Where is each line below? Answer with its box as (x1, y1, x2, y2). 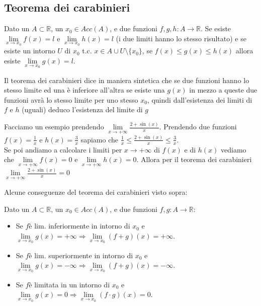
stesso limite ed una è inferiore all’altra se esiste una (4, 85, 165, 95)
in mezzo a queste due (189, 85, 257, 95)
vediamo (220, 144, 246, 155)
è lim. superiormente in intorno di (29, 250, 133, 260)
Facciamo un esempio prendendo (4, 121, 104, 132)
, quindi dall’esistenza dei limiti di (147, 94, 252, 105)
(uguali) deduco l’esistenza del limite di (22, 104, 143, 115)
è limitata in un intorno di (29, 279, 110, 289)
